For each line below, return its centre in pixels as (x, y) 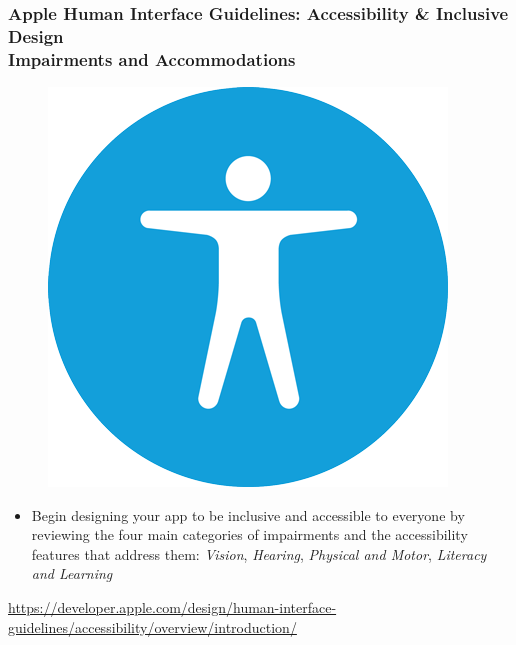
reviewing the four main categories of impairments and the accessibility (249, 534)
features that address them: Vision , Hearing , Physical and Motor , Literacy (259, 553)
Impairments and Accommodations (152, 58)
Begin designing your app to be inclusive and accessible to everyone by (248, 514)
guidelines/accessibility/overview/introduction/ (152, 626)
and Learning (72, 573)
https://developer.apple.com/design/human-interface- (172, 607)
